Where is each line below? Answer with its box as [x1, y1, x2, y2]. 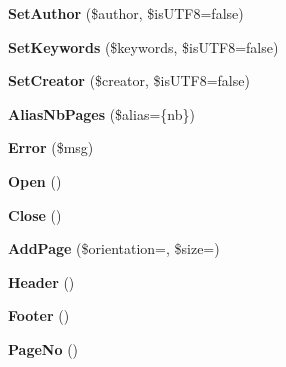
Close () [8, 204, 62, 225]
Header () [8, 271, 75, 292]
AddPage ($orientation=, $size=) [8, 238, 220, 259]
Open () [8, 170, 62, 191]
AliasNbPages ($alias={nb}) [8, 103, 195, 124]
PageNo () [8, 338, 79, 359]
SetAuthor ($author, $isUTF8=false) [8, 3, 244, 23]
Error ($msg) [8, 137, 94, 158]
